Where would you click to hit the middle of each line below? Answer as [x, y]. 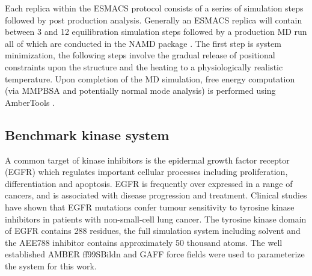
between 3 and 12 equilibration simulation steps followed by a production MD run [156, 32]
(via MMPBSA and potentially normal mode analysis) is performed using [140, 90]
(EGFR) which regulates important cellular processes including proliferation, [146, 172]
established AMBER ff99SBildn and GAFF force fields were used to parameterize [155, 254]
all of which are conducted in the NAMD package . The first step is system [143, 43]
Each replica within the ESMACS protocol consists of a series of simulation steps [154, 8]
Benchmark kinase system [87, 134]
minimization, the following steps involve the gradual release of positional [140, 55]
